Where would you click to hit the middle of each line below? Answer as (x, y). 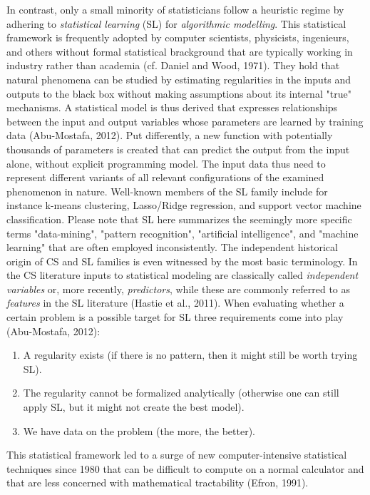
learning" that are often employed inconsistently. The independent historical (172, 247)
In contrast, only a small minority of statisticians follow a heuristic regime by (175, 9)
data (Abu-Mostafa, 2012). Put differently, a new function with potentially (170, 135)
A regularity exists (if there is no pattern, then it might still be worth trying (190, 355)
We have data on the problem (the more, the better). (139, 430)
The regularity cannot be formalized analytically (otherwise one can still (181, 393)
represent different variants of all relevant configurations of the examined (165, 177)
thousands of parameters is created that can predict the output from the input (178, 149)
